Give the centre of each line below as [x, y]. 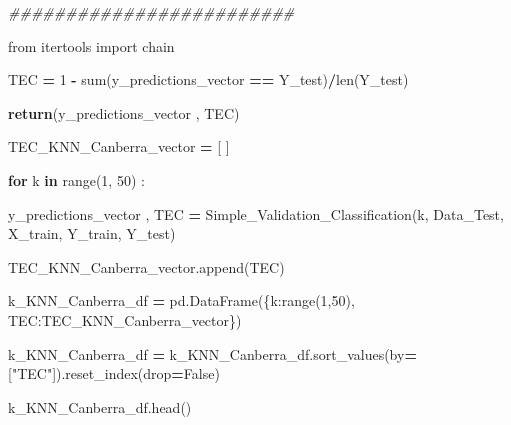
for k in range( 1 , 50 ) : [76, 179]
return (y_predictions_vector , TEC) [124, 112]
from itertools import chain [91, 45]
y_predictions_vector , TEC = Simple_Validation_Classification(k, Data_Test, [256, 213]
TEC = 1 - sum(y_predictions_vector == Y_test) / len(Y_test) [208, 79]
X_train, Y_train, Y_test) [92, 233]
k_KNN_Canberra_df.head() [100, 406]
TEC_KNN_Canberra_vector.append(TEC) [146, 266]
